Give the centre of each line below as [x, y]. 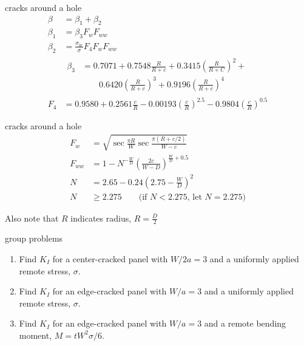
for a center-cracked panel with [110, 258]
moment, [35, 335]
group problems [34, 238]
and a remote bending [245, 323]
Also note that [32, 218]
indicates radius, [101, 218]
